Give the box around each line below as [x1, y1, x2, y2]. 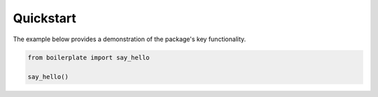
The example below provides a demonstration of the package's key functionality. [13, 35, 246, 43]
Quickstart [13, 10, 77, 26]
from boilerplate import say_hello [27, 53, 150, 61]
